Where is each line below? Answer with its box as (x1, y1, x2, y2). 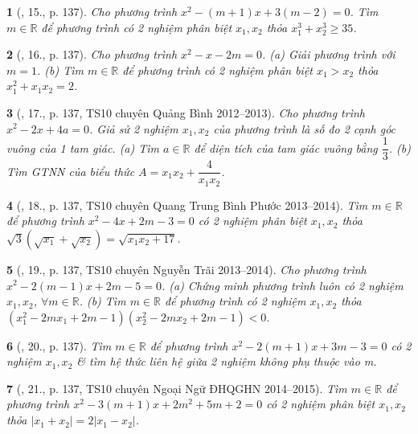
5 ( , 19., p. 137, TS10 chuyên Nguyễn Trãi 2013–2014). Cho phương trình (6, 260, 367, 277)
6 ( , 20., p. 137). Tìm (6, 337, 112, 354)
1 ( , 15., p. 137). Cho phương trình (6, 3, 178, 19)
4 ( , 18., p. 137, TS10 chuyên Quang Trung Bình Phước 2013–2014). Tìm (6, 196, 368, 213)
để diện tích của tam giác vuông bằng (194, 139, 378, 156)
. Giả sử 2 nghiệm (89, 120, 178, 137)
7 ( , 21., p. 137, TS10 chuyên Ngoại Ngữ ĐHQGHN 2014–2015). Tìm (6, 379, 347, 396)
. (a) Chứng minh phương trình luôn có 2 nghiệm (161, 276, 404, 293)
